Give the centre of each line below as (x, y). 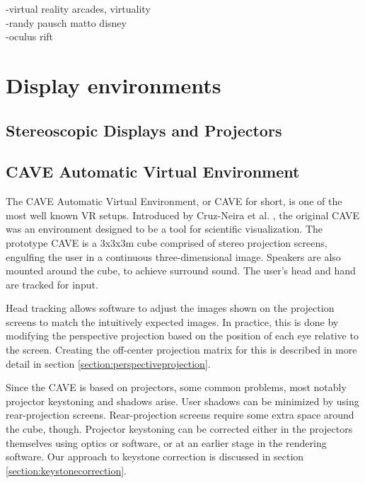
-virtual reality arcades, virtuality (78, 8)
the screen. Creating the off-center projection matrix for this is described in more (181, 350)
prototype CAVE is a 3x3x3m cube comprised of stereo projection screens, (167, 242)
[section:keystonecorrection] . (66, 470)
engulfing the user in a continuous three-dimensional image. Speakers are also (173, 256)
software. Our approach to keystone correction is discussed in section (155, 456)
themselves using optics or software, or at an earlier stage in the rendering (166, 442)
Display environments (114, 85)
